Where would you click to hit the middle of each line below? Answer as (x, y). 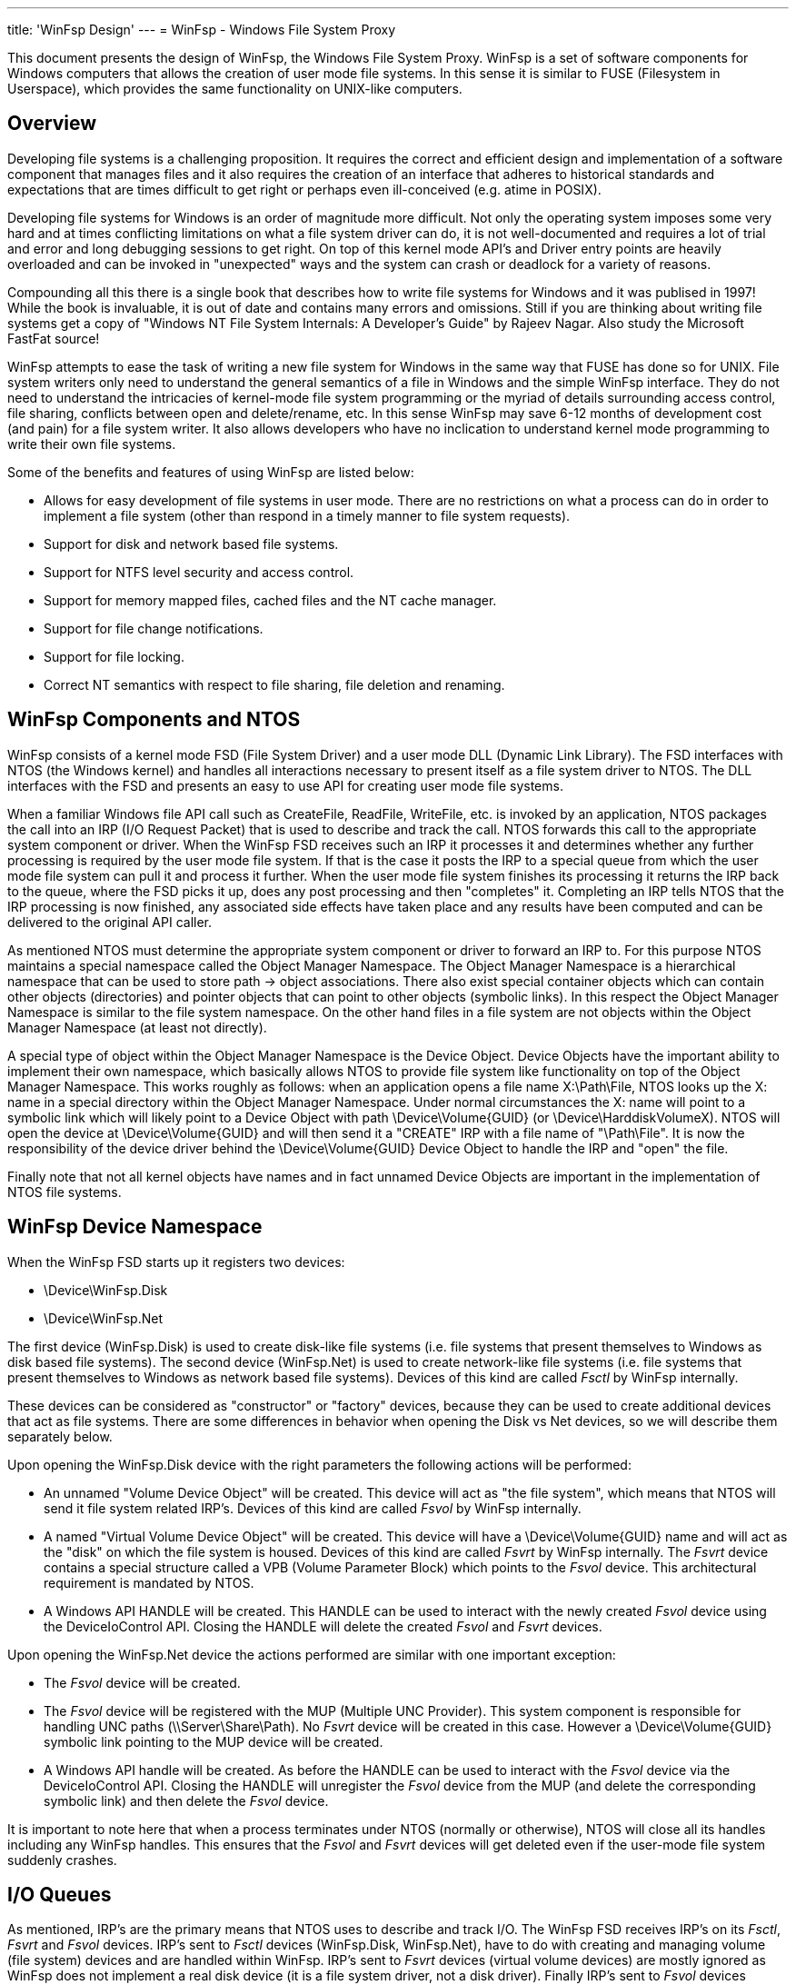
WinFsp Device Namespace (135, 1227)
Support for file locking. (114, 656)
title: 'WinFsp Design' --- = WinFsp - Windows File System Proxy (202, 30)
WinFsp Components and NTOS (154, 720)
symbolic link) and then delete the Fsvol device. (186, 1800)
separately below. (60, 1436)
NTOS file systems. (65, 1192)
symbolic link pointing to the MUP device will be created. (214, 1741)
